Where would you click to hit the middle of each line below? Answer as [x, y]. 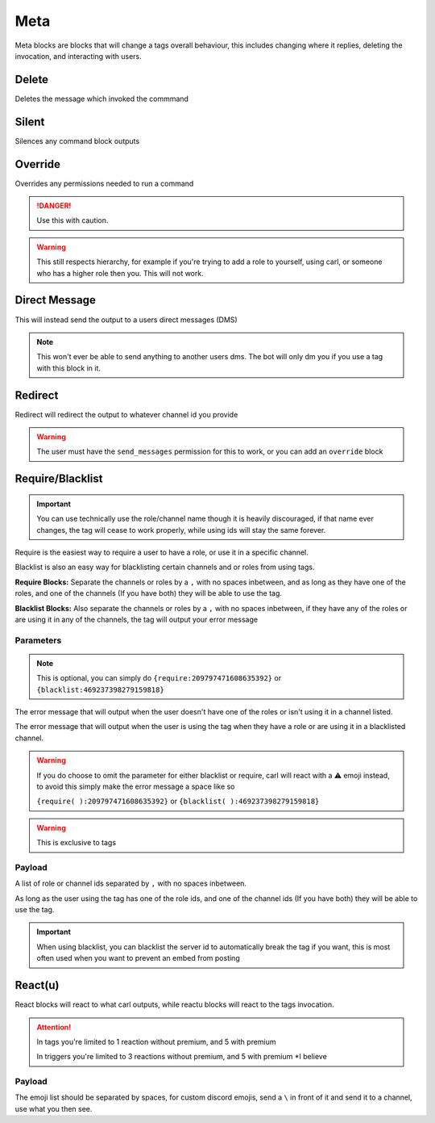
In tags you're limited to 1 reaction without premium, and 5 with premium [157, 1041]
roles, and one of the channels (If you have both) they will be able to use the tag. [148, 593]
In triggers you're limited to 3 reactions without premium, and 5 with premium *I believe [182, 1057]
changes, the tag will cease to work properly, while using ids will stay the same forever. [181, 530]
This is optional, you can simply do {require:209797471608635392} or [159, 678]
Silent [30, 122]
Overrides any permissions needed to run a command [104, 183]
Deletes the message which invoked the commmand [102, 98]
